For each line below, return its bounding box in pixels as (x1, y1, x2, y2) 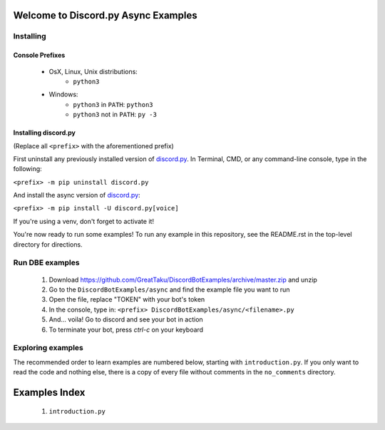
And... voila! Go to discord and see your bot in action (48, 315, 203, 324)
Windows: (48, 90, 78, 99)
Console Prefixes (13, 51, 66, 60)
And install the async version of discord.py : (13, 191, 140, 200)
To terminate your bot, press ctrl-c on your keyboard (48, 325, 203, 334)
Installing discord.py (13, 128, 76, 137)
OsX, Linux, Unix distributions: (48, 67, 138, 76)
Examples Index (13, 386, 86, 399)
